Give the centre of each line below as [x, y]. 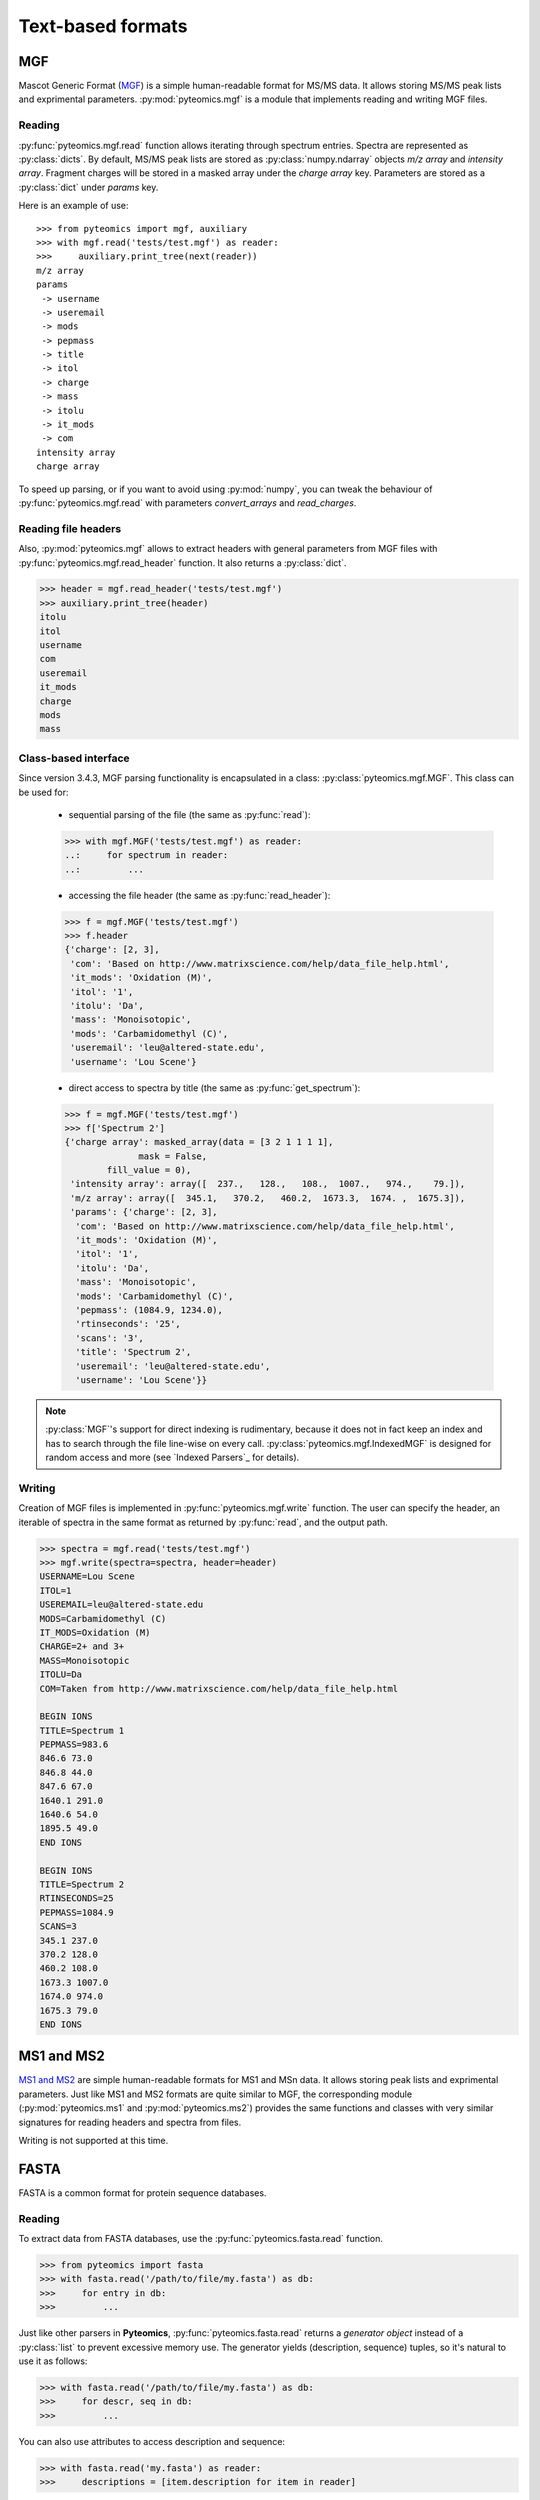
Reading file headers [70, 528]
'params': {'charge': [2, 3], [144, 1212]
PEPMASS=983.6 [74, 1744]
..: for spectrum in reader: [146, 855]
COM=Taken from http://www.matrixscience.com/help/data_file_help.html [219, 1688]
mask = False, [173, 1156]
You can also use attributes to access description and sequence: [151, 2441]
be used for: [43, 792]
